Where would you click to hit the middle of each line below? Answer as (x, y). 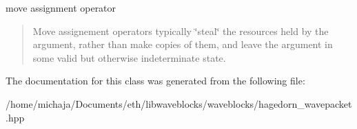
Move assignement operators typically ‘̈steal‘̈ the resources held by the (181, 31)
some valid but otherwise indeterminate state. (129, 57)
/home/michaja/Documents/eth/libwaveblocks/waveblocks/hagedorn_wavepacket (179, 103)
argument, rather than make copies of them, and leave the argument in (183, 44)
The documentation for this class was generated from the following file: (155, 81)
